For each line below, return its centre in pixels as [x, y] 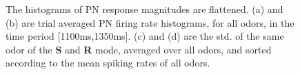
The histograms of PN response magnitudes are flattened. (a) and [144, 9]
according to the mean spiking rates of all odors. [108, 63]
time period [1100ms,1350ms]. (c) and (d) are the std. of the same [145, 36]
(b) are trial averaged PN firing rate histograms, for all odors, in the [150, 22]
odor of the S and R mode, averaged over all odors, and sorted [139, 49]
